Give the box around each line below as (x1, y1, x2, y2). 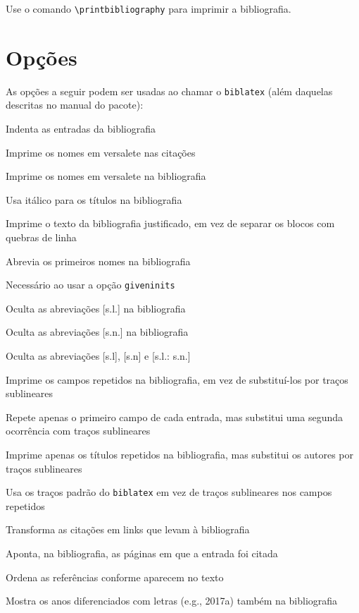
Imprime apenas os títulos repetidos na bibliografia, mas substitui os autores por (6, 447, 354, 461)
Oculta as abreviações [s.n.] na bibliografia (6, 324, 189, 339)
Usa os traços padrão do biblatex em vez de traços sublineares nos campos (6, 485, 332, 499)
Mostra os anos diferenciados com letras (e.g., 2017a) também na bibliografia (6, 593, 338, 608)
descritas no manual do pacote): (6, 97, 144, 112)
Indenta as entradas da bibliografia (6, 121, 156, 136)
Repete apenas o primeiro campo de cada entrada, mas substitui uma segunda (6, 409, 344, 424)
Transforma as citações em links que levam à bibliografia (6, 522, 250, 537)
